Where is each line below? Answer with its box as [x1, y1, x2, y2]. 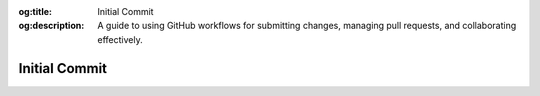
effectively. [97, 33, 144, 45]
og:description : [18, 20, 85, 32]
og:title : [18, 6, 53, 17]
